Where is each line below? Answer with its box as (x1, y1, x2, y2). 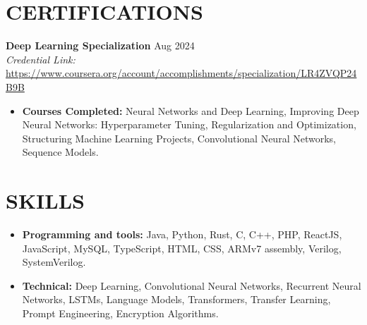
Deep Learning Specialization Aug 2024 (6, 38, 195, 53)
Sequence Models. (22, 145, 99, 159)
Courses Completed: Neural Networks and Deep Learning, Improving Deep (22, 103, 359, 118)
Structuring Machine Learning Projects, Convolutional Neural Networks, (22, 130, 336, 145)
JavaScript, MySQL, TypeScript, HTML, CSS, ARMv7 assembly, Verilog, (22, 240, 342, 255)
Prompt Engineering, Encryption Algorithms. (22, 305, 219, 320)
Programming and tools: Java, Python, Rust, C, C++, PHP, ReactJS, (22, 227, 342, 241)
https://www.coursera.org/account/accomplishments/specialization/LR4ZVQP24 (6, 66, 357, 80)
